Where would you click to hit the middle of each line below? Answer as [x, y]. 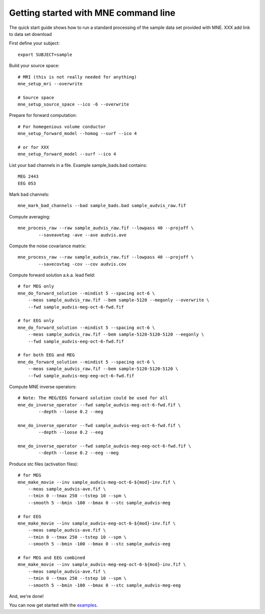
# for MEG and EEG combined [52, 558]
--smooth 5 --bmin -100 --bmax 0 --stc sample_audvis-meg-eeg [104, 585]
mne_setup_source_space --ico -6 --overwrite [74, 105]
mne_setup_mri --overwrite [50, 84]
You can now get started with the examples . [53, 605]
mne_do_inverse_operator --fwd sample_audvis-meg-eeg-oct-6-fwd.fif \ [105, 446]
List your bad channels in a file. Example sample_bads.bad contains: [78, 165]
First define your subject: [34, 43]
